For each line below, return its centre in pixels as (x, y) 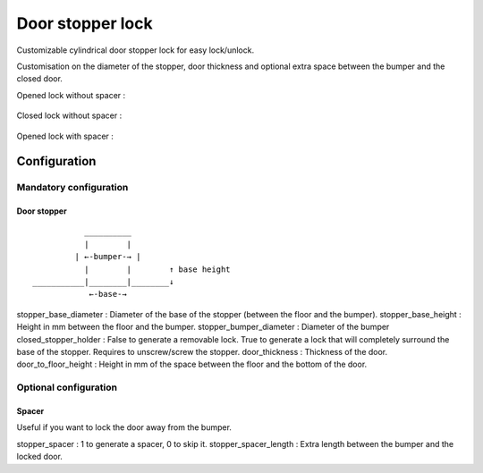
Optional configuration (67, 387)
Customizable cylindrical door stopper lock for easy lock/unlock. (136, 50)
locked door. (39, 457)
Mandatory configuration (72, 188)
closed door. (39, 79)
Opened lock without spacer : (71, 95)
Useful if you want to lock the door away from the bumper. (124, 427)
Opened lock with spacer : (65, 136)
